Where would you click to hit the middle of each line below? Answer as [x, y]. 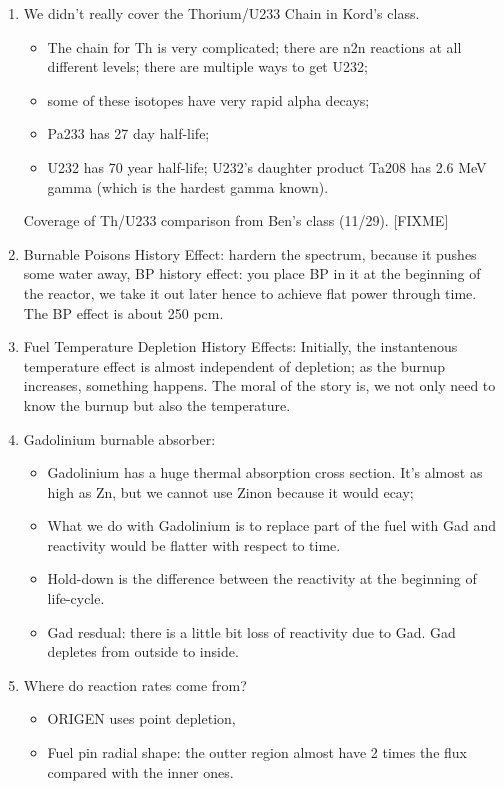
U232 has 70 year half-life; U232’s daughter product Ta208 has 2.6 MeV [267, 166]
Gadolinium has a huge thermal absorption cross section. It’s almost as [265, 472]
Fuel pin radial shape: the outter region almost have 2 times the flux [257, 752]
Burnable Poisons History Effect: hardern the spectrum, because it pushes [250, 253]
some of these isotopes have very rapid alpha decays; [208, 99]
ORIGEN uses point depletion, [141, 718]
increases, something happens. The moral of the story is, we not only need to [259, 385]
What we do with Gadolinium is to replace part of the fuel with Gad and [271, 525]
